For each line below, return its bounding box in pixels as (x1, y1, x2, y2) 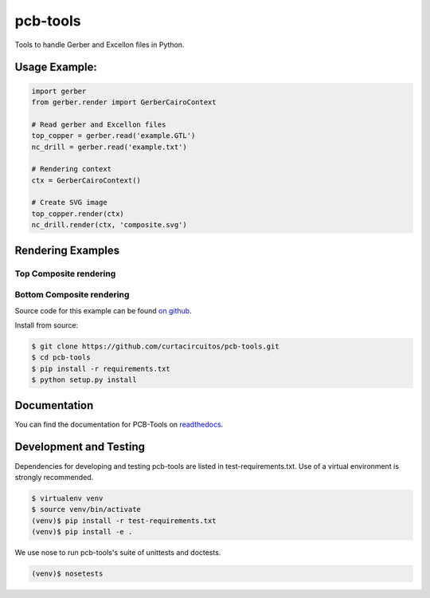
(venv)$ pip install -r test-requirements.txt (31, 516, 217, 525)
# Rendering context (31, 164, 111, 174)
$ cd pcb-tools (31, 353, 91, 362)
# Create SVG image (31, 198, 107, 207)
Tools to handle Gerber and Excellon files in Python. (14, 40, 185, 49)
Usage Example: (14, 61, 97, 74)
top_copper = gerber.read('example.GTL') (31, 132, 196, 140)
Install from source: (14, 320, 79, 330)
